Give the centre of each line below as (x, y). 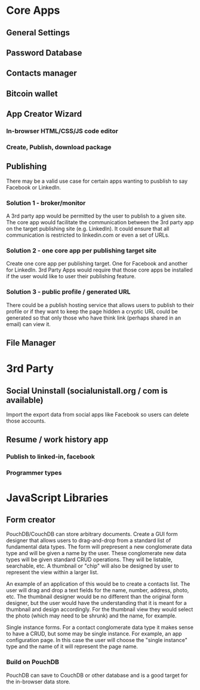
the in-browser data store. (38, 682)
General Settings (38, 33)
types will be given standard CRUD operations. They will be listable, (90, 560)
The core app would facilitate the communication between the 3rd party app (100, 222)
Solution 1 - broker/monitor (46, 203)
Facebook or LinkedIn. (34, 187)
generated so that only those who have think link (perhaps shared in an (93, 318)
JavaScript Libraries (57, 498)
